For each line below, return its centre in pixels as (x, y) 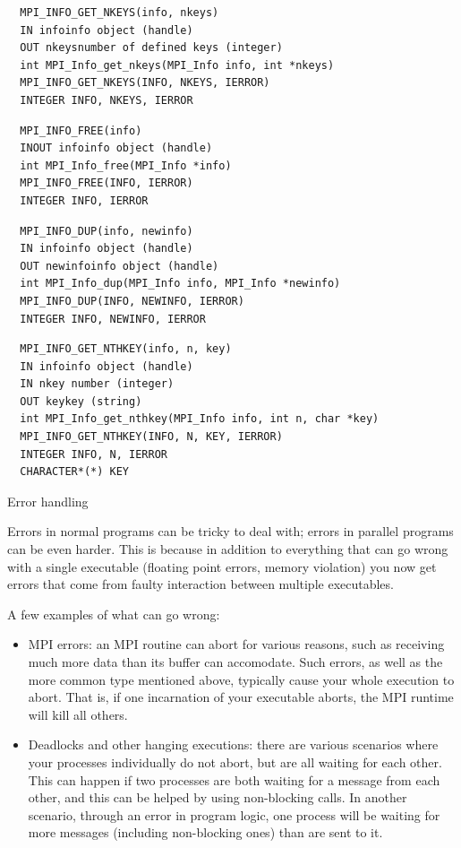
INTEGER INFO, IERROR (84, 200)
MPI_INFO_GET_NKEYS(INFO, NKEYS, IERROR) (145, 83)
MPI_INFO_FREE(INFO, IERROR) (107, 183)
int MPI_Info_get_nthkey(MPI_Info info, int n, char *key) (200, 419)
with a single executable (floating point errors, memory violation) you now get (222, 566)
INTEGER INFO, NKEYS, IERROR (107, 100)
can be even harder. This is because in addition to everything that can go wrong (228, 549)
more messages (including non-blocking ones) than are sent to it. (205, 832)
